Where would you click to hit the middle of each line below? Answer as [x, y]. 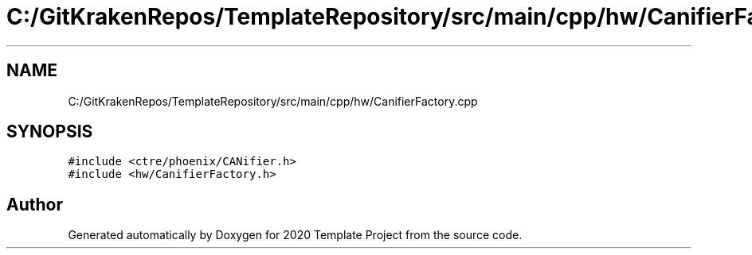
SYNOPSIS [50, 132]
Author [35, 204]
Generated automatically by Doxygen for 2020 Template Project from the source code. [295, 235]
